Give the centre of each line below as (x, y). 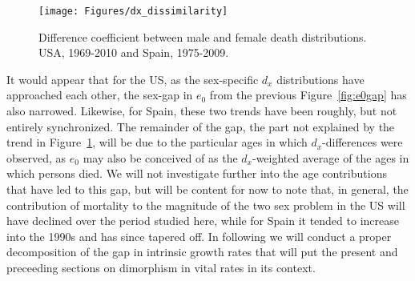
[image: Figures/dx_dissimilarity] (133, 11)
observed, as (36, 157)
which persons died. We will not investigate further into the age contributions (197, 173)
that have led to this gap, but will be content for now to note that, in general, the (207, 189)
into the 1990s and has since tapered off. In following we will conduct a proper (199, 236)
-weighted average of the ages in (330, 157)
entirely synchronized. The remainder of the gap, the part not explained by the (201, 126)
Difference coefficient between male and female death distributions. (203, 36)
